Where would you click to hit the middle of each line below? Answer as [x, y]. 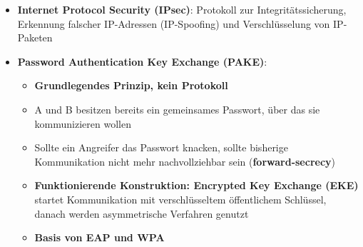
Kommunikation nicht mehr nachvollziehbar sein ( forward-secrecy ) [185, 161]
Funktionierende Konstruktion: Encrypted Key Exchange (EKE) [196, 185]
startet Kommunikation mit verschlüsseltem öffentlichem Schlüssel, [180, 199]
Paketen [35, 37]
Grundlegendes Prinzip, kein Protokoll [131, 85]
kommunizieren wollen [83, 123]
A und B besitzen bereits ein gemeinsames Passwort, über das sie [177, 109]
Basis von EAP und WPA [99, 237]
